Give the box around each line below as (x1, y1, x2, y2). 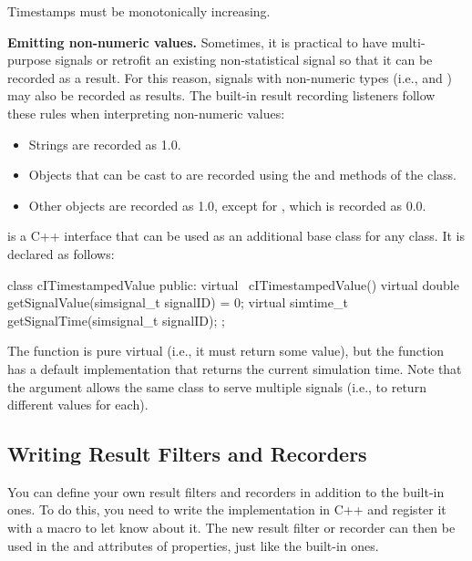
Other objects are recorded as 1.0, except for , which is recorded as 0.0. (28, 195, 426, 214)
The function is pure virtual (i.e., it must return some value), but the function (7, 341, 445, 360)
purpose (7, 50, 51, 69)
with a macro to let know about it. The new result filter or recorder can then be (7, 518, 456, 537)
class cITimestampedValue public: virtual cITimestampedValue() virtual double (7, 275, 459, 294)
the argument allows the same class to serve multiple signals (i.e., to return (7, 377, 426, 396)
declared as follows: (7, 244, 115, 263)
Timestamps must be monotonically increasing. (7, 2, 271, 20)
